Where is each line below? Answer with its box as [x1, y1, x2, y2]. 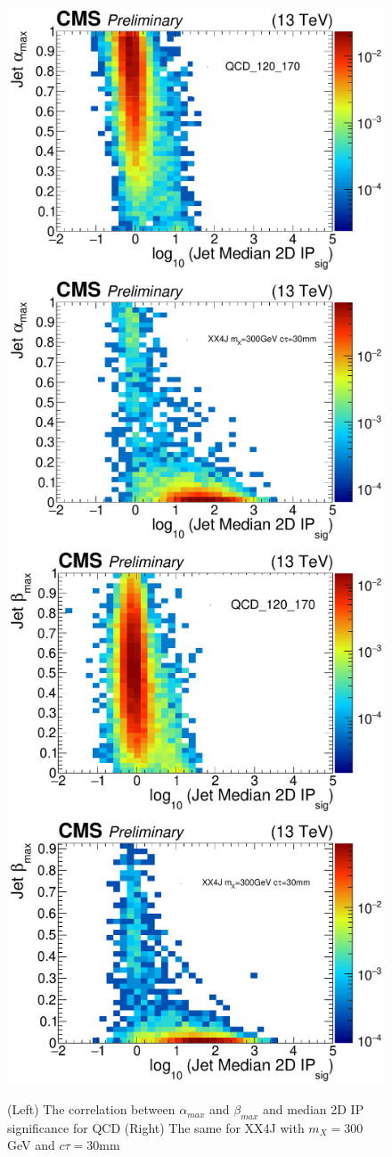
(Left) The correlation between [7, 1100, 176, 1119]
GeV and [7, 1136, 55, 1154]
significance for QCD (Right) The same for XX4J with [7, 1118, 305, 1136]
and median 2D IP [263, 1100, 364, 1119]
